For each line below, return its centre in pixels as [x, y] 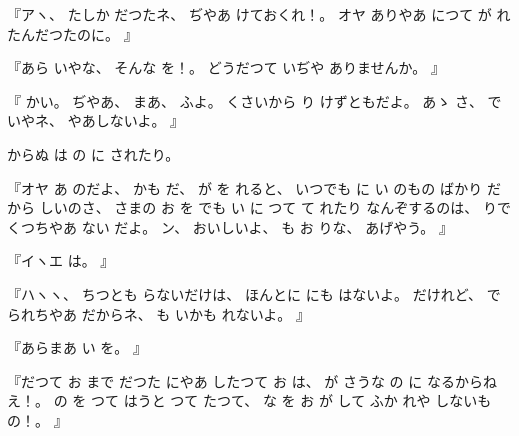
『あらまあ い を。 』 [77, 347]
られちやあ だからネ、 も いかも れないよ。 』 [159, 313]
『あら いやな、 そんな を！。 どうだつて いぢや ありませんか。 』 [226, 67]
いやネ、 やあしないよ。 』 [96, 120]
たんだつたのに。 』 [72, 33]
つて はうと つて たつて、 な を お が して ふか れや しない [284, 400]
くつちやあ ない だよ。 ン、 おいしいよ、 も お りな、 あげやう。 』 [230, 226]
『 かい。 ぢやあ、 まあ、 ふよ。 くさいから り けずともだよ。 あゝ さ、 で [254, 100]
